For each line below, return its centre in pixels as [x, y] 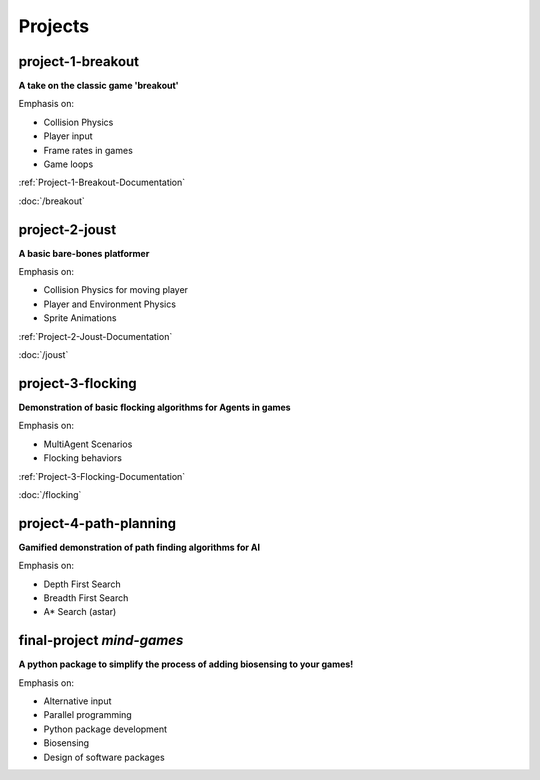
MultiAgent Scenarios [88, 444]
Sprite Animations [80, 318]
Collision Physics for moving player [116, 290]
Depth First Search [82, 584]
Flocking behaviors [82, 458]
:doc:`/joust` [43, 355]
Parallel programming [87, 715]
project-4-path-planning [97, 523]
